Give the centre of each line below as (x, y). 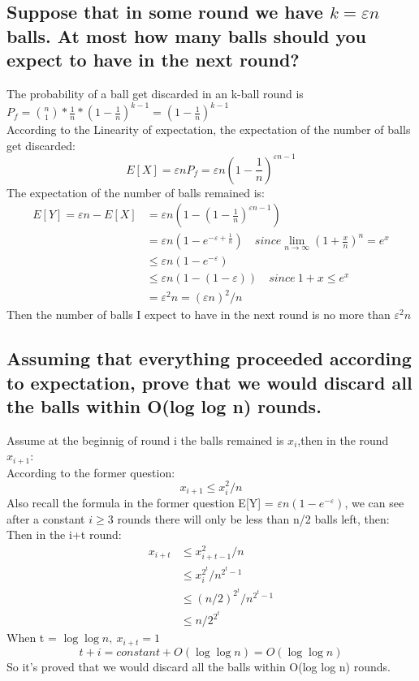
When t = (32, 638)
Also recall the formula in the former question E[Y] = (140, 502)
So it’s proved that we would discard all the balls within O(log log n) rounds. (199, 666)
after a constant (46, 518)
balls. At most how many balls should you (187, 35)
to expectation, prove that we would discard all (209, 382)
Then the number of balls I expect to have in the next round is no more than (199, 315)
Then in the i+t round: (64, 534)
